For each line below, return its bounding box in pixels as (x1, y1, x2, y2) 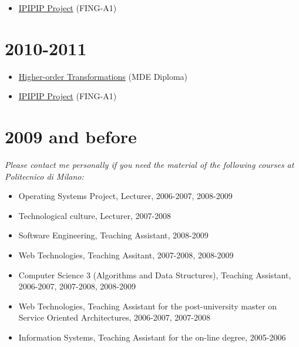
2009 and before (5, 124, 137, 149)
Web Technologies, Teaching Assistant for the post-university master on (18, 299, 277, 312)
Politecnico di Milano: (5, 170, 84, 182)
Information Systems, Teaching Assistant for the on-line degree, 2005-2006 (18, 331, 286, 343)
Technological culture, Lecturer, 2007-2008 (18, 209, 172, 221)
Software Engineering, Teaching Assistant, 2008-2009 (18, 229, 209, 241)
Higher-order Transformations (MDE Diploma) (18, 70, 188, 82)
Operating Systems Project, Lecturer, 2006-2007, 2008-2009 (18, 190, 233, 202)
